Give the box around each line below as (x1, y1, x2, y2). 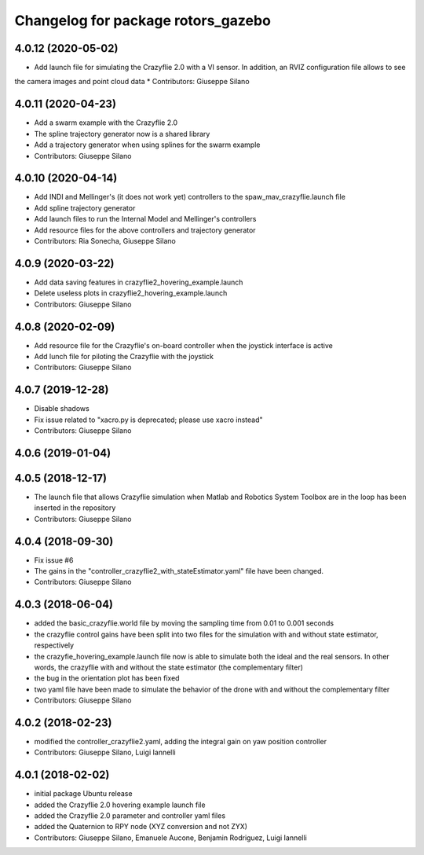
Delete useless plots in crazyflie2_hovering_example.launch (34, 288, 228, 298)
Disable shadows (34, 404, 90, 413)
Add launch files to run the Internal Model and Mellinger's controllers (34, 215, 257, 224)
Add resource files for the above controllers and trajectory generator (34, 225, 256, 235)
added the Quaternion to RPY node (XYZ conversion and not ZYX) (34, 822, 247, 831)
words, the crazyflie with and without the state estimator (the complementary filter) (34, 662, 304, 672)
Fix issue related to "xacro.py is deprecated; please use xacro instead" (34, 415, 263, 424)
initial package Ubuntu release (34, 789, 133, 798)
